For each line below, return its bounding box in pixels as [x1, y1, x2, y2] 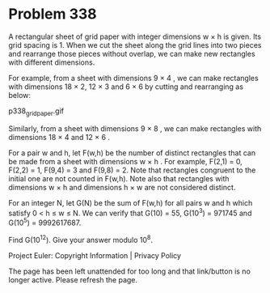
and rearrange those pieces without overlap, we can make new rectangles [8, 49, 256, 58]
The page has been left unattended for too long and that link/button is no [8, 266, 251, 276]
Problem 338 [8, 5, 97, 23]
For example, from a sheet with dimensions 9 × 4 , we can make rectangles [8, 73, 259, 83]
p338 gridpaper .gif [8, 106, 65, 117]
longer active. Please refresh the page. [8, 274, 138, 284]
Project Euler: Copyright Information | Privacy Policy [8, 250, 182, 260]
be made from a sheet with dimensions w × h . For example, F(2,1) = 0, [8, 156, 243, 166]
